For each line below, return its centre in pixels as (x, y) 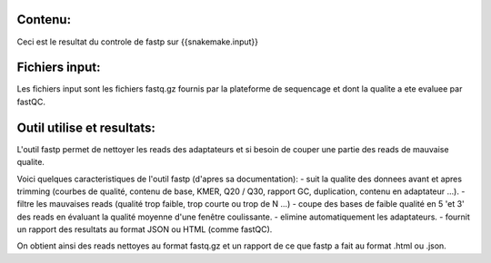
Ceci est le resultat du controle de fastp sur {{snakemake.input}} (138, 42)
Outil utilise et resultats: (86, 127)
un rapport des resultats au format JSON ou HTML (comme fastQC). (145, 229)
